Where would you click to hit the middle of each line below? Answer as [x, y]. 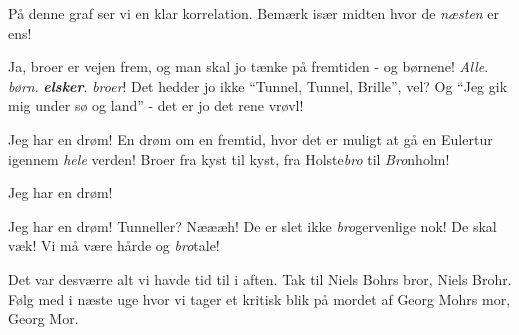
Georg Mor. [43, 318]
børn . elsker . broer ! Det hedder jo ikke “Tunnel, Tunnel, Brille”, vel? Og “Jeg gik [258, 85]
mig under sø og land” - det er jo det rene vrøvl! [156, 105]
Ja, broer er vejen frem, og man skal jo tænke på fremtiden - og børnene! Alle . [248, 66]
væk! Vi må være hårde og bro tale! [114, 245]
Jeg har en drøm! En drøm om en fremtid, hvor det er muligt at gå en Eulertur [250, 138]
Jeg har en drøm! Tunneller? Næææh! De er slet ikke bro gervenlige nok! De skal [252, 225]
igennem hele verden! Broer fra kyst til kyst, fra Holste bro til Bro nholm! [229, 158]
